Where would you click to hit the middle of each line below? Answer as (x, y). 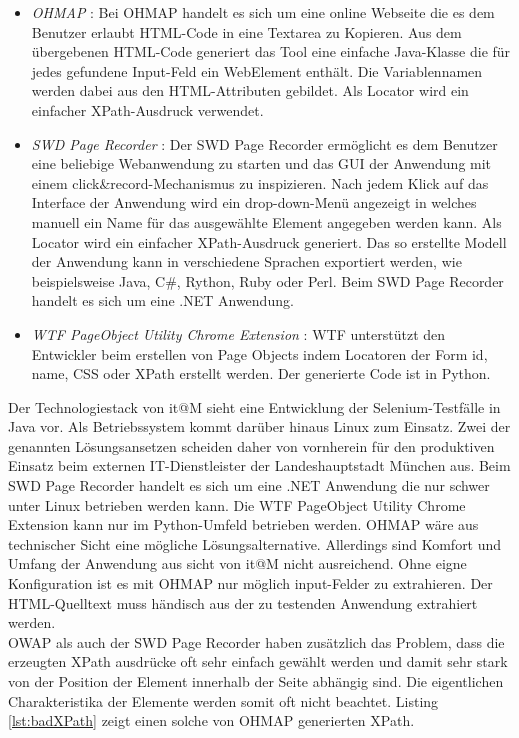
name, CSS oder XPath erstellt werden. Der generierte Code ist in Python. (261, 373)
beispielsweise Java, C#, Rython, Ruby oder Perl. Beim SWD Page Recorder (267, 280)
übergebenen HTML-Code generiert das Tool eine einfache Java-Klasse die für (271, 51)
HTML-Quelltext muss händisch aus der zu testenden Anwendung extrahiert (243, 602)
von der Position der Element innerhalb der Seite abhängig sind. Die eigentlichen (256, 681)
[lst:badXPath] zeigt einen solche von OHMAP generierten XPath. (211, 720)
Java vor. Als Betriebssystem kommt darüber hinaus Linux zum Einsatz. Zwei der (259, 426)
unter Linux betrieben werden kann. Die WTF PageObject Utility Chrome (237, 504)
